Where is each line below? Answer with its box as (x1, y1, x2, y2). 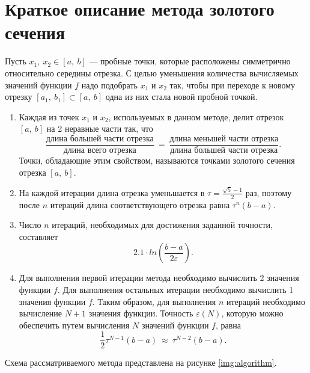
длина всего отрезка (63, 146, 136, 155)
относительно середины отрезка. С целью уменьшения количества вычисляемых (5, 66, 299, 79)
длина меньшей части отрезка (169, 134, 279, 143)
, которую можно (221, 307, 284, 319)
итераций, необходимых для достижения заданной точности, (52, 218, 273, 231)
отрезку (5, 90, 32, 103)
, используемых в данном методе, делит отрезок (108, 110, 284, 123)
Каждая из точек (19, 110, 79, 123)
